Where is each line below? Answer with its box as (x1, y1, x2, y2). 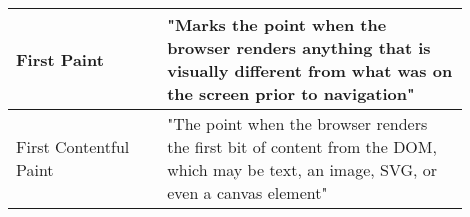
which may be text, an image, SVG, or (167, 158, 438, 181)
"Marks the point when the (167, 13, 387, 36)
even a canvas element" (167, 181, 328, 204)
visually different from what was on (167, 59, 453, 82)
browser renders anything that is (167, 36, 431, 59)
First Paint (16, 47, 104, 71)
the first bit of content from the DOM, (167, 135, 437, 158)
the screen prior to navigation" (167, 82, 415, 105)
